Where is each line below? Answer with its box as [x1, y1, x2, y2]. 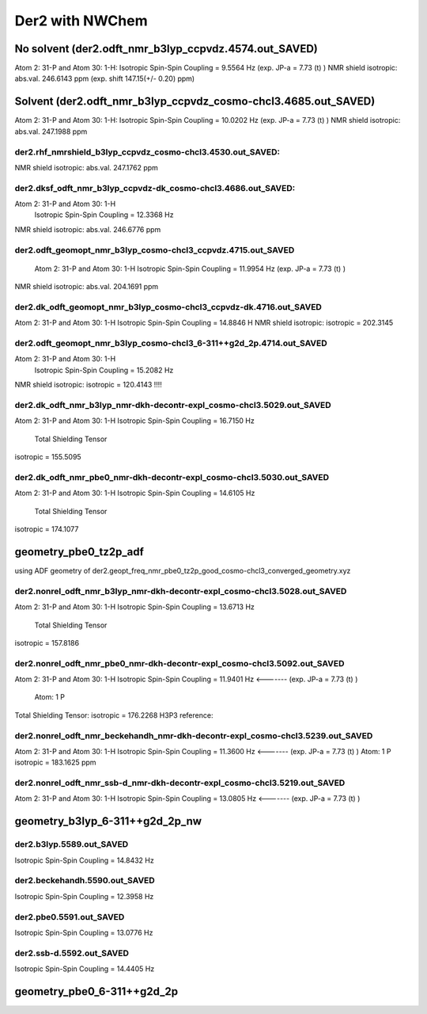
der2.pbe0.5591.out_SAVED [14, 911, 125, 922]
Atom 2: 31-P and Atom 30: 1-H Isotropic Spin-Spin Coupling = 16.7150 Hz [14, 416, 255, 425]
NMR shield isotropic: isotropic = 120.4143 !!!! [14, 380, 162, 390]
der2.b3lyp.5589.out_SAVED [14, 839, 129, 850]
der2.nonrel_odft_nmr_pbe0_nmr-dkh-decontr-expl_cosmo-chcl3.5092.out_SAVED [14, 658, 345, 669]
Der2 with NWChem [14, 12, 148, 29]
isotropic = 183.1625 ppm [14, 757, 96, 768]
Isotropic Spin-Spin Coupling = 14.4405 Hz [14, 964, 155, 974]
